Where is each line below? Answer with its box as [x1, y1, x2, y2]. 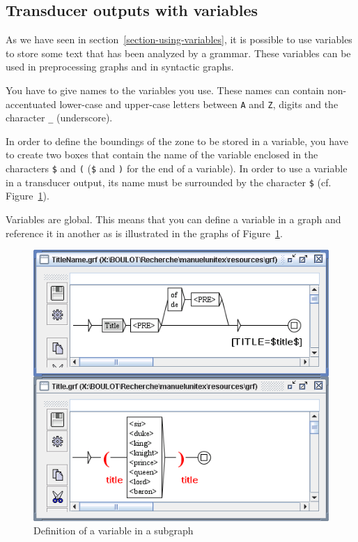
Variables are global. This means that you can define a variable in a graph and [6, 211, 341, 226]
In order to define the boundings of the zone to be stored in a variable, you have [6, 133, 348, 148]
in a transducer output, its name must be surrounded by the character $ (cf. [6, 174, 332, 189]
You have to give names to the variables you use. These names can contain [6, 82, 325, 97]
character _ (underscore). [6, 110, 113, 125]
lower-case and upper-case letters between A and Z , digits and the [59, 96, 338, 111]
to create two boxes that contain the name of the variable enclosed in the [6, 147, 318, 162]
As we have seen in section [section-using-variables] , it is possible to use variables [6, 32, 352, 47]
